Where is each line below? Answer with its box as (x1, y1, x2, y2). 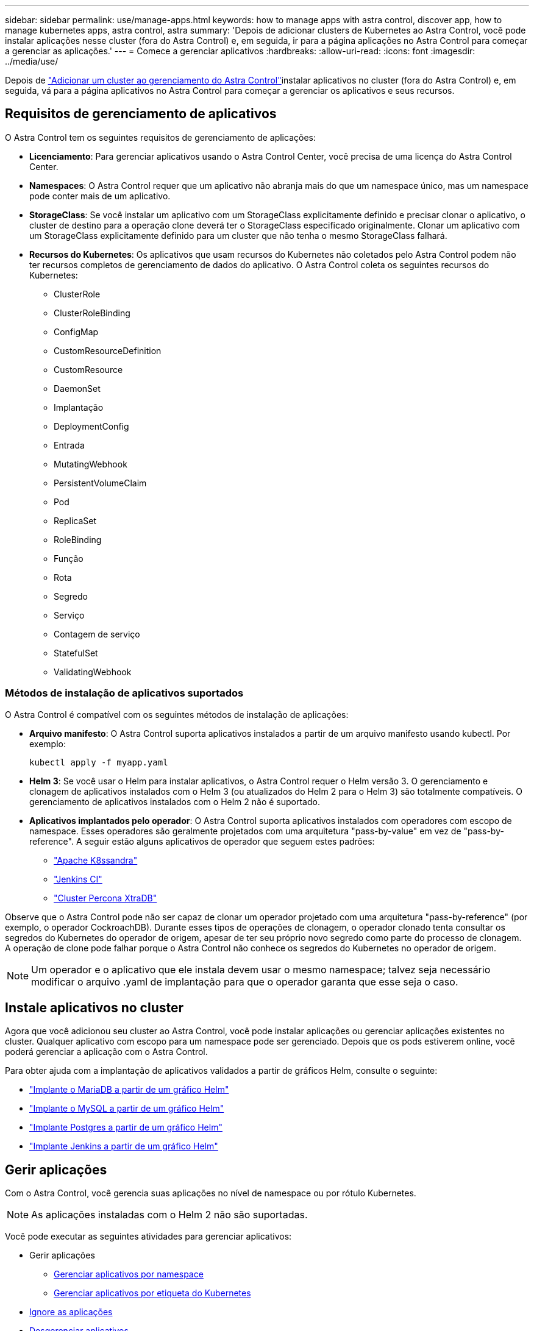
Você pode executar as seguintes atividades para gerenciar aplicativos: (5, 1231, 292, 1242)
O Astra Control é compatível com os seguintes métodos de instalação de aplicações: (5, 709, 349, 720)
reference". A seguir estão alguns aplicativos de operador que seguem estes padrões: (29, 836, 375, 847)
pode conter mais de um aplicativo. (29, 190, 171, 201)
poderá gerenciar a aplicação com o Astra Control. (5, 1046, 208, 1057)
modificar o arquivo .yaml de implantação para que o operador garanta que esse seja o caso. (31, 975, 458, 988)
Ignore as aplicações (29, 1307, 113, 1318)
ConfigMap (54, 326, 99, 337)
